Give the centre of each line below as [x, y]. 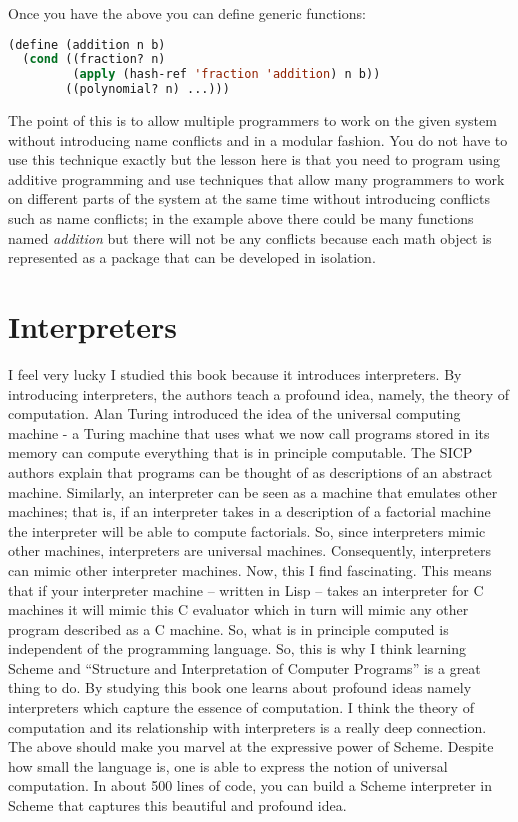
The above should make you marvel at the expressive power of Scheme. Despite [251, 746]
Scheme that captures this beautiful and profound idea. [177, 805]
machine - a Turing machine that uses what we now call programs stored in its [249, 432]
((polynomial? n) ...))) [147, 89]
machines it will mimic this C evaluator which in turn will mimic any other [238, 609]
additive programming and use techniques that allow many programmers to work [256, 178]
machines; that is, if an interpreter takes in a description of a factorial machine [249, 511]
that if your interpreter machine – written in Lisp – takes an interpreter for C [246, 589]
